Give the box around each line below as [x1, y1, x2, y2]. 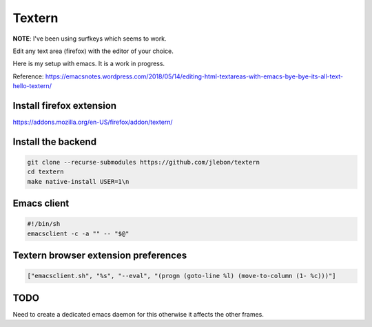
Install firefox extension [12, 100, 117, 112]
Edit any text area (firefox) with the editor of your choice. [12, 47, 174, 55]
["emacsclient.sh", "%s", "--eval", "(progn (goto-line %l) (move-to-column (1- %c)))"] [27, 272, 337, 280]
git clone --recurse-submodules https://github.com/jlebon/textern [27, 158, 260, 167]
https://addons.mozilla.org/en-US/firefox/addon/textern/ [12, 118, 173, 127]
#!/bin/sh [27, 220, 61, 228]
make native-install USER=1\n [27, 178, 130, 185]
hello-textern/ [12, 82, 52, 90]
